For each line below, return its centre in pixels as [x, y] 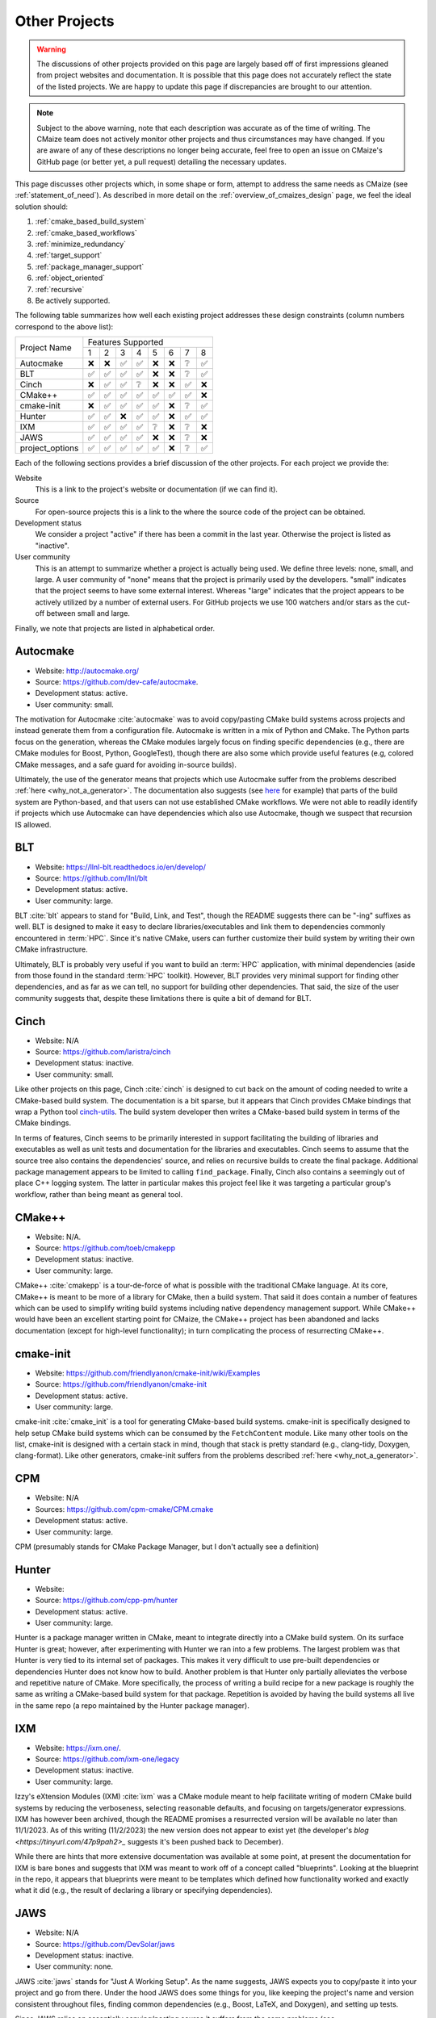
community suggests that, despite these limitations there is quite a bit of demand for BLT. [163, 998]
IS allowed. [33, 824]
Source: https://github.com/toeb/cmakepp [105, 1248]
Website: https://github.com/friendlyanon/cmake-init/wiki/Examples [148, 1373]
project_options [49, 448]
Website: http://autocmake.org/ [87, 671]
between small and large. [88, 613]
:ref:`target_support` [69, 255]
